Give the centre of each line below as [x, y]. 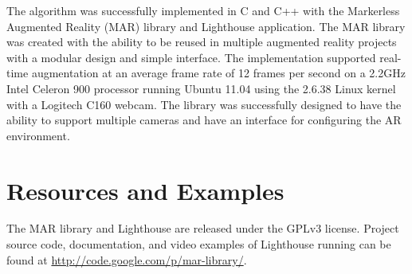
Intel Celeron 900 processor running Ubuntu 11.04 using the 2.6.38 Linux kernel [201, 88]
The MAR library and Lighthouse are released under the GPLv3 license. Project [203, 228]
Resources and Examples [145, 190]
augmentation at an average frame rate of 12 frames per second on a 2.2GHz [218, 73]
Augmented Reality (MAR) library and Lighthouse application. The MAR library [206, 26]
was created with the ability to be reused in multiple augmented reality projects [202, 42]
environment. [38, 135]
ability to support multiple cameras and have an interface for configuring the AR [204, 120]
